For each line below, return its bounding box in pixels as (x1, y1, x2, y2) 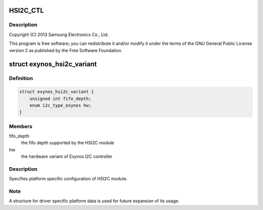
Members (9, 123, 33, 130)
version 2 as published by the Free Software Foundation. (9, 47, 123, 53)
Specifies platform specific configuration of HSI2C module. (9, 176, 128, 182)
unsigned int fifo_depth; (29, 95, 92, 101)
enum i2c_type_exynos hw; (29, 102, 92, 108)
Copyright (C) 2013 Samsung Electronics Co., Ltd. (9, 32, 109, 38)
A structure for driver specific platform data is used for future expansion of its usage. (9, 198, 180, 204)
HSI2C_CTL (9, 6, 44, 15)
